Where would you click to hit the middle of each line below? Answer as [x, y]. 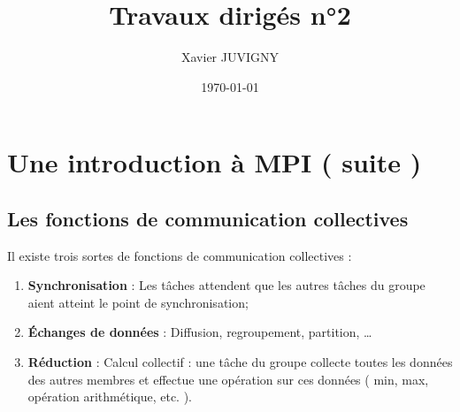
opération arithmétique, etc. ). [110, 397]
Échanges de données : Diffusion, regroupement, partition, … [200, 332]
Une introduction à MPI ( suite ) [215, 162]
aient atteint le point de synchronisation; [138, 302]
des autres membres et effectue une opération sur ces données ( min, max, [228, 379]
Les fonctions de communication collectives [208, 218]
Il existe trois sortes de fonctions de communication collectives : [180, 255]
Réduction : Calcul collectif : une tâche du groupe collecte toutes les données [240, 362]
